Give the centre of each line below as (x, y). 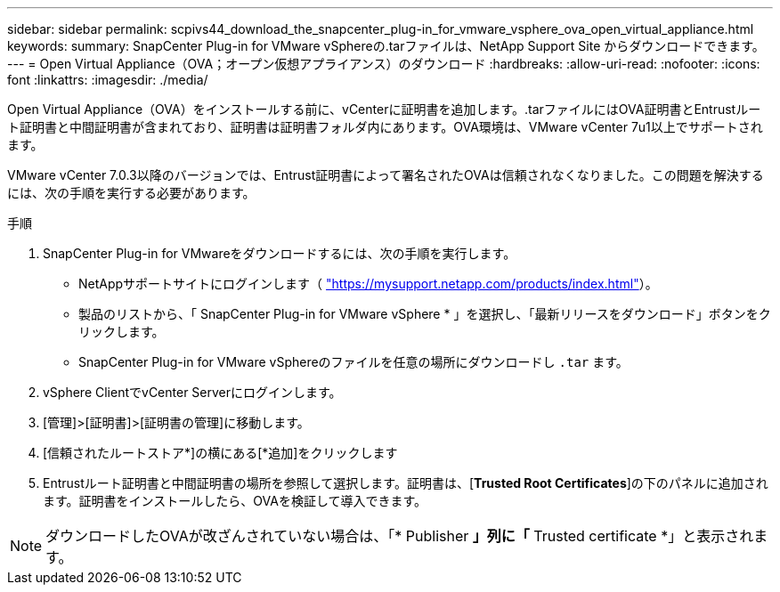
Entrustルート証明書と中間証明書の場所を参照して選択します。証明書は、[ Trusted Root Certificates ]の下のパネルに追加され (406, 483)
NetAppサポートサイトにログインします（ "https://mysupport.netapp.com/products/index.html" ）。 (368, 284)
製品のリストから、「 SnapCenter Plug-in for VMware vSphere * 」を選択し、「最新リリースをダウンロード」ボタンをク (425, 314)
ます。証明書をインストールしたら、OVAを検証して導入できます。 (235, 501)
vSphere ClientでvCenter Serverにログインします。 (192, 392)
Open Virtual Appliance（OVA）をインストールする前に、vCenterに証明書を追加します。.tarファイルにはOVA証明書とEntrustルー (384, 109)
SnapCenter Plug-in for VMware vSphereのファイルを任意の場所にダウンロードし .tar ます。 (353, 362)
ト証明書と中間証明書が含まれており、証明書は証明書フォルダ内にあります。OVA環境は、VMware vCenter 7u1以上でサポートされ (385, 127)
